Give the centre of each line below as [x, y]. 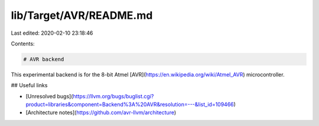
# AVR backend [44, 59]
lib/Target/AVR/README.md [82, 15]
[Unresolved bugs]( [49, 96]
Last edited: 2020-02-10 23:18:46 [52, 33]
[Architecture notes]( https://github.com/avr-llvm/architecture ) [101, 112]
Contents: [23, 44]
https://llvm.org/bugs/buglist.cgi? [113, 96]
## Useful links [29, 85]
